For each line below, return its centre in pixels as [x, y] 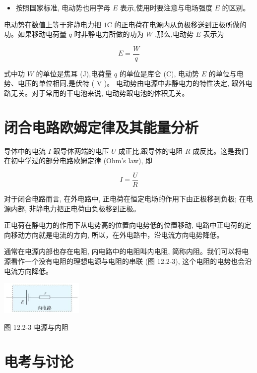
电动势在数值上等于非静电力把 [53, 24]
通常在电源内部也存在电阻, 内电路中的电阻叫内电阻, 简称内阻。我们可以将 [123, 251]
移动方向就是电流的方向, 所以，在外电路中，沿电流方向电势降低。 [117, 234]
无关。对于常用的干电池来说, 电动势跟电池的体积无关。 [100, 93]
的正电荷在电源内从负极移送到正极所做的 [180, 24]
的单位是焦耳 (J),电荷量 [74, 73]
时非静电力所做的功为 [109, 34]
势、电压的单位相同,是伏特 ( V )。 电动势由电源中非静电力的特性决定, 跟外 [125, 83]
